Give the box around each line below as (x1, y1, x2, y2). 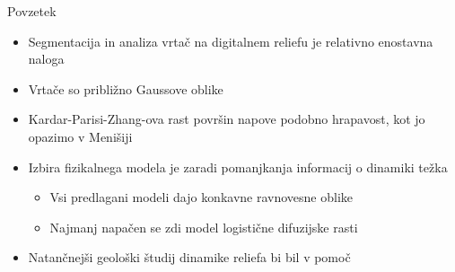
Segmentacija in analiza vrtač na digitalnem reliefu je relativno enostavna (28, 31, 433, 50)
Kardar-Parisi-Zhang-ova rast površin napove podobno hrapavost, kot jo (28, 110, 425, 128)
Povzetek (7, 2, 57, 20)
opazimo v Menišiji (28, 127, 133, 145)
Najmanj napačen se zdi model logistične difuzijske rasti (49, 217, 358, 236)
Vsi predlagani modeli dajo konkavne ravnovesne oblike (49, 188, 354, 206)
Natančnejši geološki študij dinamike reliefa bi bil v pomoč (28, 248, 351, 267)
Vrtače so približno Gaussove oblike (28, 79, 223, 98)
